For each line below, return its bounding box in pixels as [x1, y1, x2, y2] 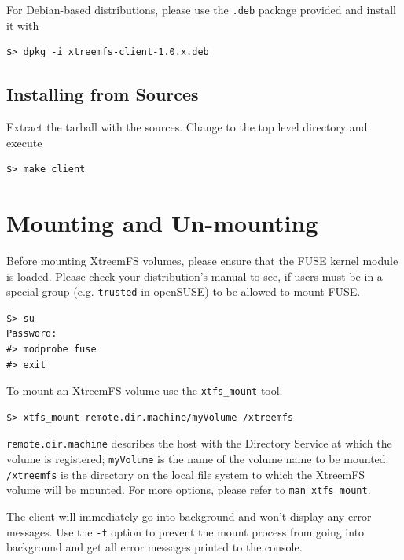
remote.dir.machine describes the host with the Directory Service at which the [6, 435, 392, 451]
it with [6, 17, 39, 33]
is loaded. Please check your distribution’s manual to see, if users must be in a [6, 267, 383, 284]
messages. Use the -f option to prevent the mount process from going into [6, 523, 365, 540]
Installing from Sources [6, 82, 199, 106]
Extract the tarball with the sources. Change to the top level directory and [6, 119, 368, 135]
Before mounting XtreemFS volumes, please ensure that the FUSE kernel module [6, 252, 398, 268]
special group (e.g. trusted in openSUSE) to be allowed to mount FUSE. [6, 283, 361, 300]
